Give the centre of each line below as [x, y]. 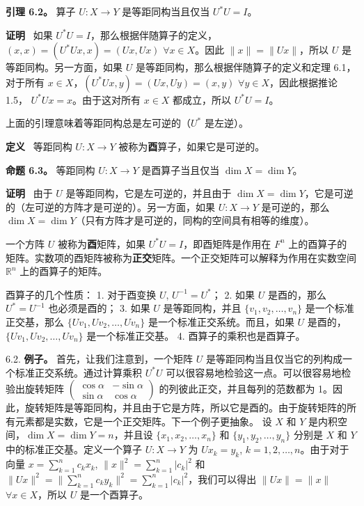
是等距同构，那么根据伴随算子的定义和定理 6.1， [246, 67]
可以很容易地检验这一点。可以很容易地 [254, 372]
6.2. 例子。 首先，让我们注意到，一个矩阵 [100, 359]
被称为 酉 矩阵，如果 [101, 243]
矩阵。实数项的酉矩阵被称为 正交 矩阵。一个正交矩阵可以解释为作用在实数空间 [181, 257]
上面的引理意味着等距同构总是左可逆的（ [98, 123]
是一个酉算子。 [114, 494]
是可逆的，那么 [295, 206]
